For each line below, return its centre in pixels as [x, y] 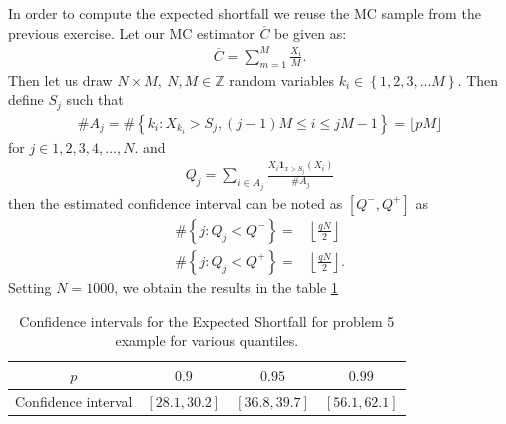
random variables [282, 79]
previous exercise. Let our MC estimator [131, 32]
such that [95, 99]
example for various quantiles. [207, 340]
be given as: [310, 32]
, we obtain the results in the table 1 [226, 286]
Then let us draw [60, 79]
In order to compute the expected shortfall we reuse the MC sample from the [244, 13]
